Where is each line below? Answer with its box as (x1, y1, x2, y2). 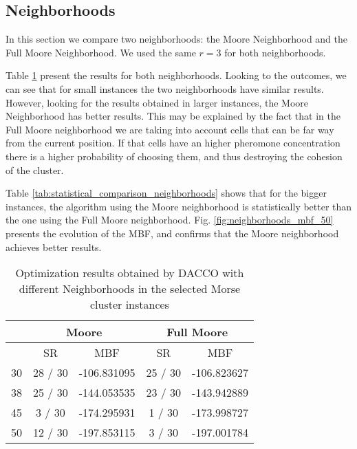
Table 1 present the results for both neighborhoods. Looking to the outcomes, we (6, 68, 347, 83)
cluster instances (89, 296, 169, 313)
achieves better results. (6, 239, 102, 254)
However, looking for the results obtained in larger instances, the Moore (6, 95, 308, 109)
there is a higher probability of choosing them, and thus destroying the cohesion (6, 149, 343, 163)
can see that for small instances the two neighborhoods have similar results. (6, 81, 324, 96)
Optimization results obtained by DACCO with (15, 265, 244, 281)
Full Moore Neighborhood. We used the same (6, 45, 196, 59)
